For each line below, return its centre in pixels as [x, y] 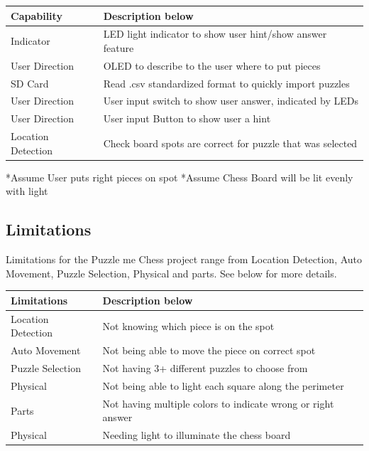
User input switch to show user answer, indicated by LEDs [231, 101]
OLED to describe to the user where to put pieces [212, 65]
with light [27, 191]
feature [119, 47]
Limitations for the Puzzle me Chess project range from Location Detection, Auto [184, 259]
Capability [37, 15]
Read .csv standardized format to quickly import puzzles [226, 83]
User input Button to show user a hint [187, 118]
